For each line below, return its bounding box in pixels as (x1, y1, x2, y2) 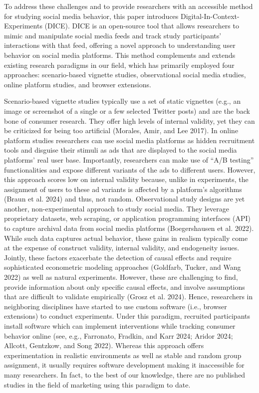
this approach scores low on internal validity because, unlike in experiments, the (4, 174, 249, 185)
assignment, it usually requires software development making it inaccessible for (4, 360, 245, 370)
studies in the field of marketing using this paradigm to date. (4, 379, 191, 390)
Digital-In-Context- (181, 10, 240, 21)
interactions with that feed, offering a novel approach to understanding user (4, 40, 236, 50)
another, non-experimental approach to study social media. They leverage (4, 203, 230, 213)
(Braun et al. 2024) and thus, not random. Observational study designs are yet (4, 194, 245, 204)
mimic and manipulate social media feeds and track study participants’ (4, 30, 222, 40)
